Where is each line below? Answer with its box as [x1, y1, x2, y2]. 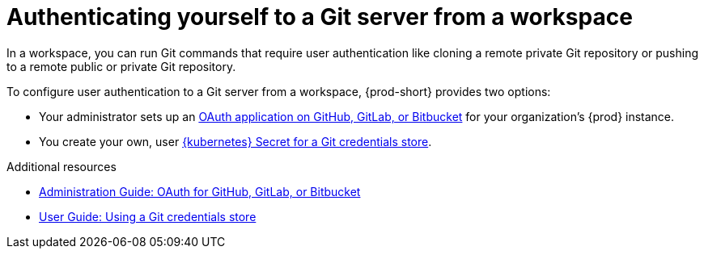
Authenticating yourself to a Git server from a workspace [6, 3, 633, 31]
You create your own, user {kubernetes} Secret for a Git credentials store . [39, 134, 432, 148]
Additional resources [6, 159, 117, 173]
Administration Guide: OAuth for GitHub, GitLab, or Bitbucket [39, 184, 361, 199]
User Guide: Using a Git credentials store [39, 209, 257, 224]
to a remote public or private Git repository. [6, 59, 236, 73]
